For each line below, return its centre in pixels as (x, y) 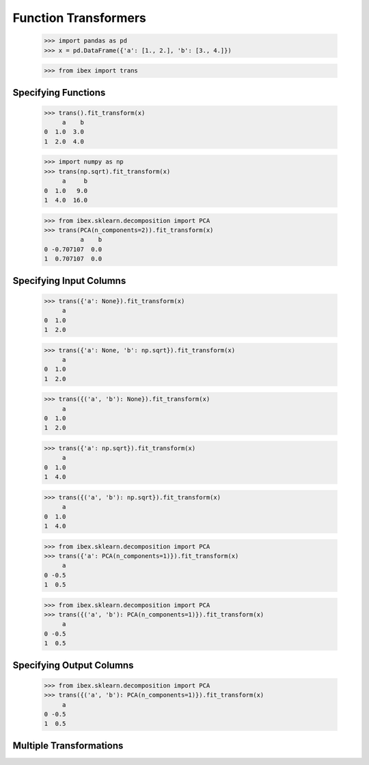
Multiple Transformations (68, 745)
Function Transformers (80, 18)
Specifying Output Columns (73, 665)
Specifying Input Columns (69, 281)
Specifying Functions (59, 92)
